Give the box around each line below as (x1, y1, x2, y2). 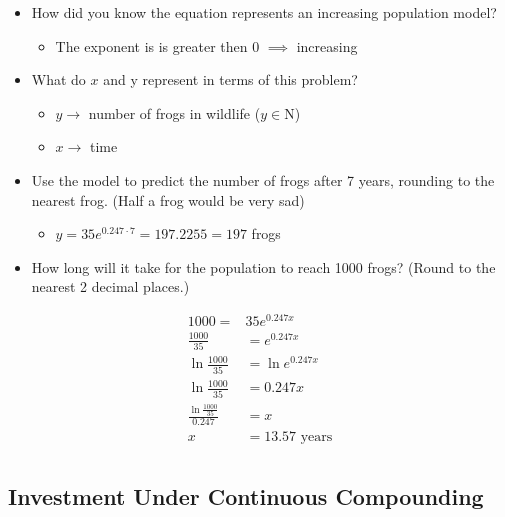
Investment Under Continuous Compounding (8, 481, 484, 512)
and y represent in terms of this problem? (103, 69, 358, 90)
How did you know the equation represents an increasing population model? (31, 2, 497, 22)
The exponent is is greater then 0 (55, 35, 260, 56)
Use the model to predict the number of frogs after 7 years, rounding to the (31, 169, 495, 190)
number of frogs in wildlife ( (88, 102, 261, 123)
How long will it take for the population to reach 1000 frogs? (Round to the (31, 256, 496, 277)
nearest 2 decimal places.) (31, 276, 190, 297)
